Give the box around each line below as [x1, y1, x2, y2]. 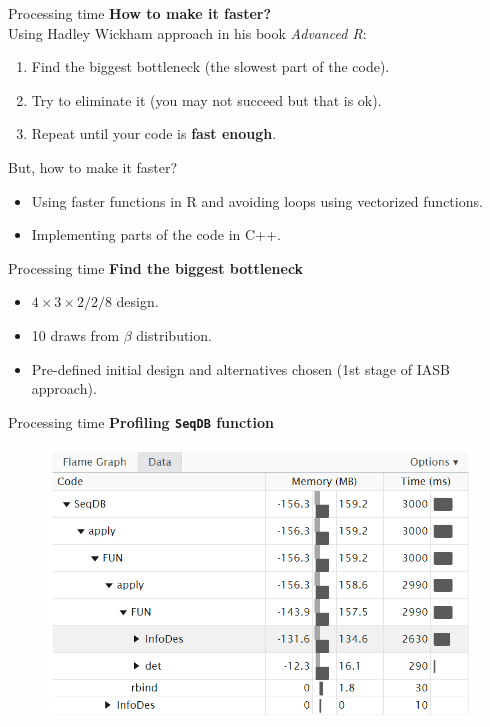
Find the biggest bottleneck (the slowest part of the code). [31, 56, 390, 77]
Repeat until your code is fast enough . [31, 123, 277, 144]
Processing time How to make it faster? [8, 3, 272, 23]
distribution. [136, 324, 212, 345]
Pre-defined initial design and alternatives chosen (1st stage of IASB [31, 358, 450, 379]
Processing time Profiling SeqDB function [8, 411, 274, 432]
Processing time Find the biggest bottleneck [8, 257, 304, 278]
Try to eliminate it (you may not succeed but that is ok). [31, 89, 382, 110]
